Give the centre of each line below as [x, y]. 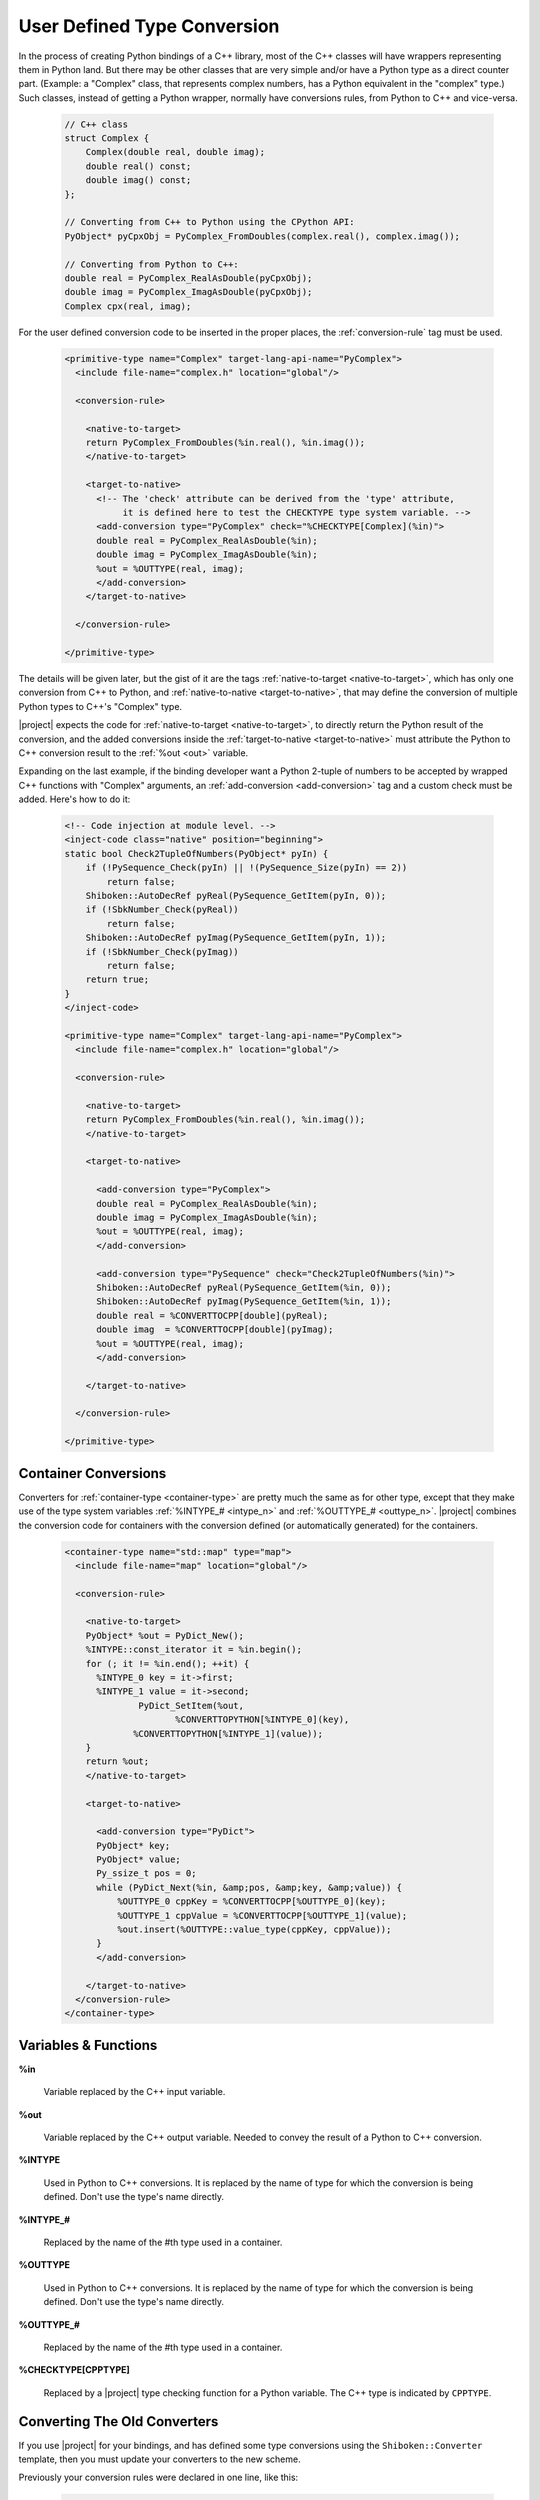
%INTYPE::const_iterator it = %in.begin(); [193, 1649]
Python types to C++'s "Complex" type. [100, 706]
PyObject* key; [133, 1845]
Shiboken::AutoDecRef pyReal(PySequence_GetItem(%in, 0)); [244, 1287]
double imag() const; [138, 180]
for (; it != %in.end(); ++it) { [167, 1663]
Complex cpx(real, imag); [128, 306]
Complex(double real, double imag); [175, 152]
